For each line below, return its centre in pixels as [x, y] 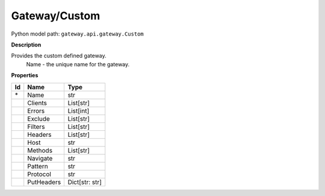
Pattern [38, 166]
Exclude [39, 119]
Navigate [40, 158]
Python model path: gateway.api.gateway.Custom [77, 34]
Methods [40, 150]
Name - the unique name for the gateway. [78, 64]
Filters [36, 127]
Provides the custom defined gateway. [59, 56]
